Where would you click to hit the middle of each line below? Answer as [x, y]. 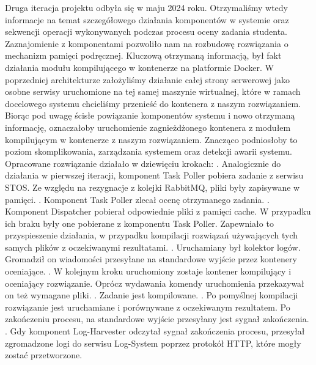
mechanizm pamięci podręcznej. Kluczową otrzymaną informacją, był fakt [143, 55]
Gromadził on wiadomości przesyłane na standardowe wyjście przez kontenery [151, 259]
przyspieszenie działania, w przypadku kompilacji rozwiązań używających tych [152, 235]
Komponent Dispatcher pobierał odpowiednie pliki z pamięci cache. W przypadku [158, 211]
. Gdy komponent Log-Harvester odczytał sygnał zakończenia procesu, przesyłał [155, 331]
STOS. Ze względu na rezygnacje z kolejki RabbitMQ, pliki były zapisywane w [152, 187]
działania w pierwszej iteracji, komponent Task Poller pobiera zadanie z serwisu [154, 175]
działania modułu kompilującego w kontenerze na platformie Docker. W [139, 67]
